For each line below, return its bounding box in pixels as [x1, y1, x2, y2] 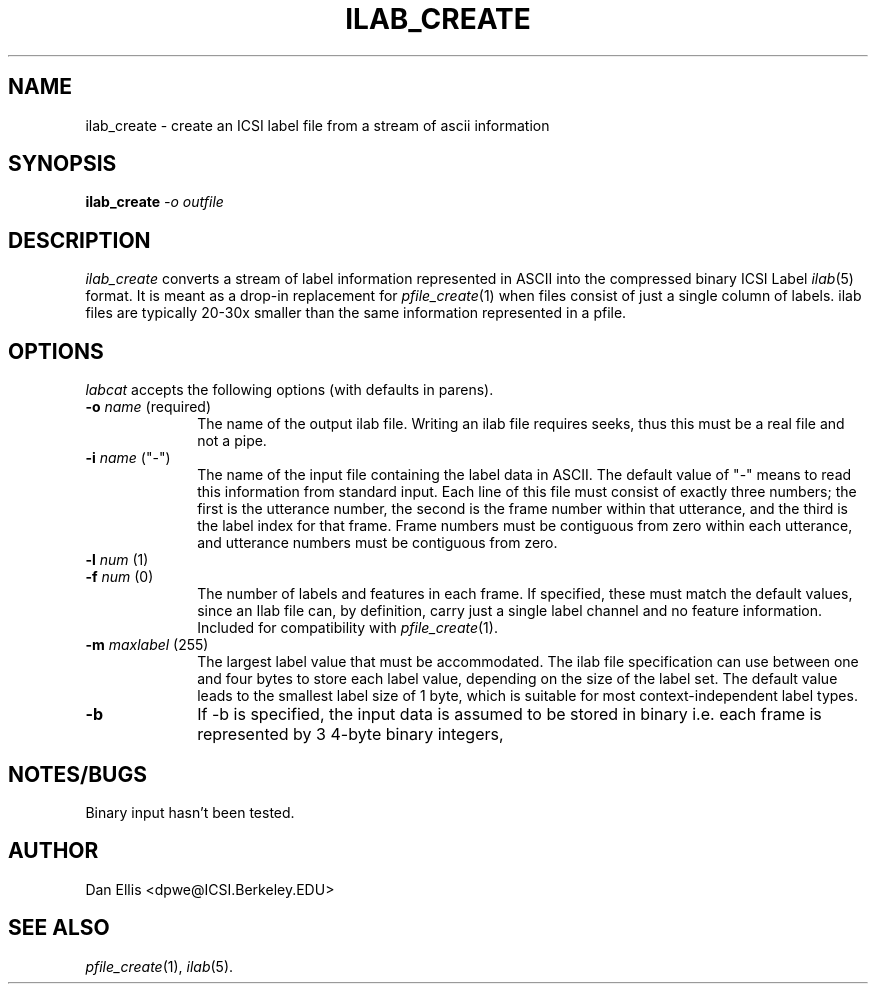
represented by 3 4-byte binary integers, [197, 724, 504, 745]
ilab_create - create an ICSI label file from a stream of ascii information [85, 116, 550, 134]
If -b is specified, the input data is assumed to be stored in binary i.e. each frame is [197, 704, 822, 725]
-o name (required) [85, 398, 212, 416]
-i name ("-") [85, 449, 171, 467]
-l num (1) [85, 551, 149, 569]
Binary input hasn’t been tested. [85, 803, 295, 821]
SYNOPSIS [8, 151, 117, 177]
